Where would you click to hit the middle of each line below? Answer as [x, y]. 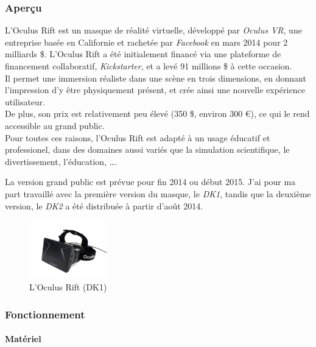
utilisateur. [25, 101]
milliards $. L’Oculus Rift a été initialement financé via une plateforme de [143, 54]
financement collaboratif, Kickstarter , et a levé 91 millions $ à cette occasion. [149, 66]
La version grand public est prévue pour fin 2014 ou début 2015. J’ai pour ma [150, 182]
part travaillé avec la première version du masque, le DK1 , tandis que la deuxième [158, 193]
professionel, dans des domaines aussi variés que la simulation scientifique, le [147, 149]
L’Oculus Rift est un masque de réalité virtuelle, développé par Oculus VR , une [153, 30]
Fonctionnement [45, 314]
